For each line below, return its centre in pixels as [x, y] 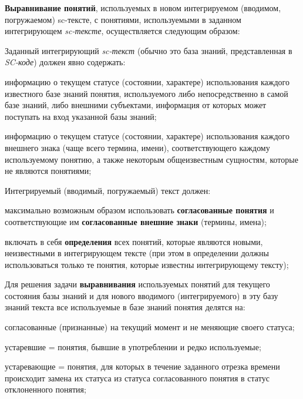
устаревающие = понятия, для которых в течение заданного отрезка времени [142, 366]
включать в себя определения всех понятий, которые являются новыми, [134, 241]
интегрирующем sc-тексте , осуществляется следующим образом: [122, 31]
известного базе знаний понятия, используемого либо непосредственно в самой [147, 93]
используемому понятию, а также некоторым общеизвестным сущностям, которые [151, 159]
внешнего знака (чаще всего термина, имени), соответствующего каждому [137, 147]
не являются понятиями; [48, 171]
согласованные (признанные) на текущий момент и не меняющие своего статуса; [150, 327]
